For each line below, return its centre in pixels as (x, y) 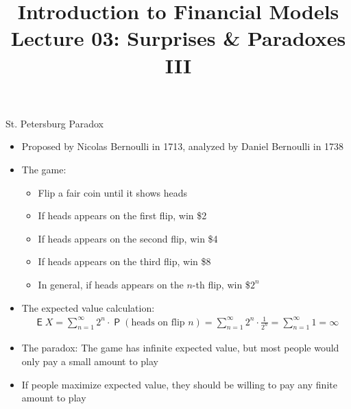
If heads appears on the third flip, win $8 (124, 261)
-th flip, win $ (221, 284)
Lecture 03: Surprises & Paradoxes (178, 38)
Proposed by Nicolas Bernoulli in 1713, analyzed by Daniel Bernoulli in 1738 (183, 146)
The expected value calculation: (88, 307)
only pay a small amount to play (90, 361)
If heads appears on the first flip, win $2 (122, 215)
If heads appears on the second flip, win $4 (128, 238)
